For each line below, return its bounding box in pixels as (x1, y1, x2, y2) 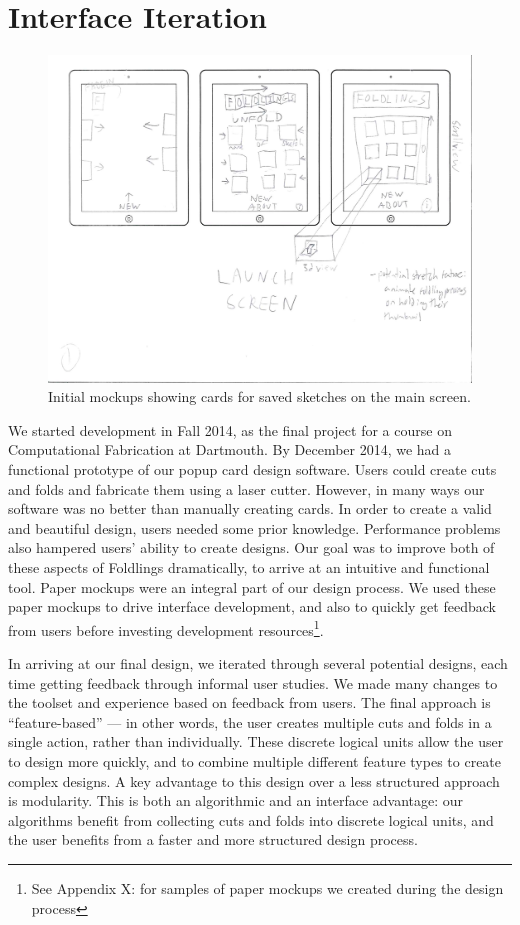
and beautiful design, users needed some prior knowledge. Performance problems (8, 517, 501, 538)
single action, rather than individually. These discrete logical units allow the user (8, 731, 504, 752)
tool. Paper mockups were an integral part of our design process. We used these (8, 576, 496, 597)
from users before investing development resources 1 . (8, 616, 324, 640)
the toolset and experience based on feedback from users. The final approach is (8, 692, 491, 713)
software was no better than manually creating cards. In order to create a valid (8, 498, 492, 519)
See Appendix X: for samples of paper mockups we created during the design (31, 877, 504, 898)
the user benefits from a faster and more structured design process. (8, 829, 418, 850)
